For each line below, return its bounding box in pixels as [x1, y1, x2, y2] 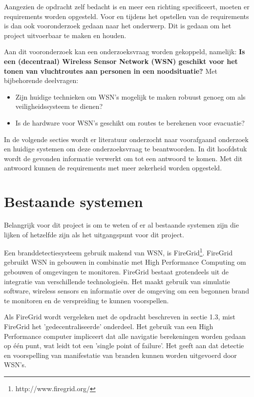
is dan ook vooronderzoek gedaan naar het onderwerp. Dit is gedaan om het [4, 21, 232, 31]
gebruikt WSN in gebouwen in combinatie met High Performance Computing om [4, 257, 246, 267]
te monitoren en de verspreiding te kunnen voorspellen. [4, 295, 169, 305]
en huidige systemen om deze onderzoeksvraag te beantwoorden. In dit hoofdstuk [4, 144, 247, 154]
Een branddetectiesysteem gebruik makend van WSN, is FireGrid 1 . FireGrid [4, 246, 233, 257]
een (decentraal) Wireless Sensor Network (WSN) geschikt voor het [4, 56, 238, 66]
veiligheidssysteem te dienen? [15, 101, 103, 111]
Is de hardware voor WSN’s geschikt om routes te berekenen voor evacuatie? [15, 117, 245, 127]
